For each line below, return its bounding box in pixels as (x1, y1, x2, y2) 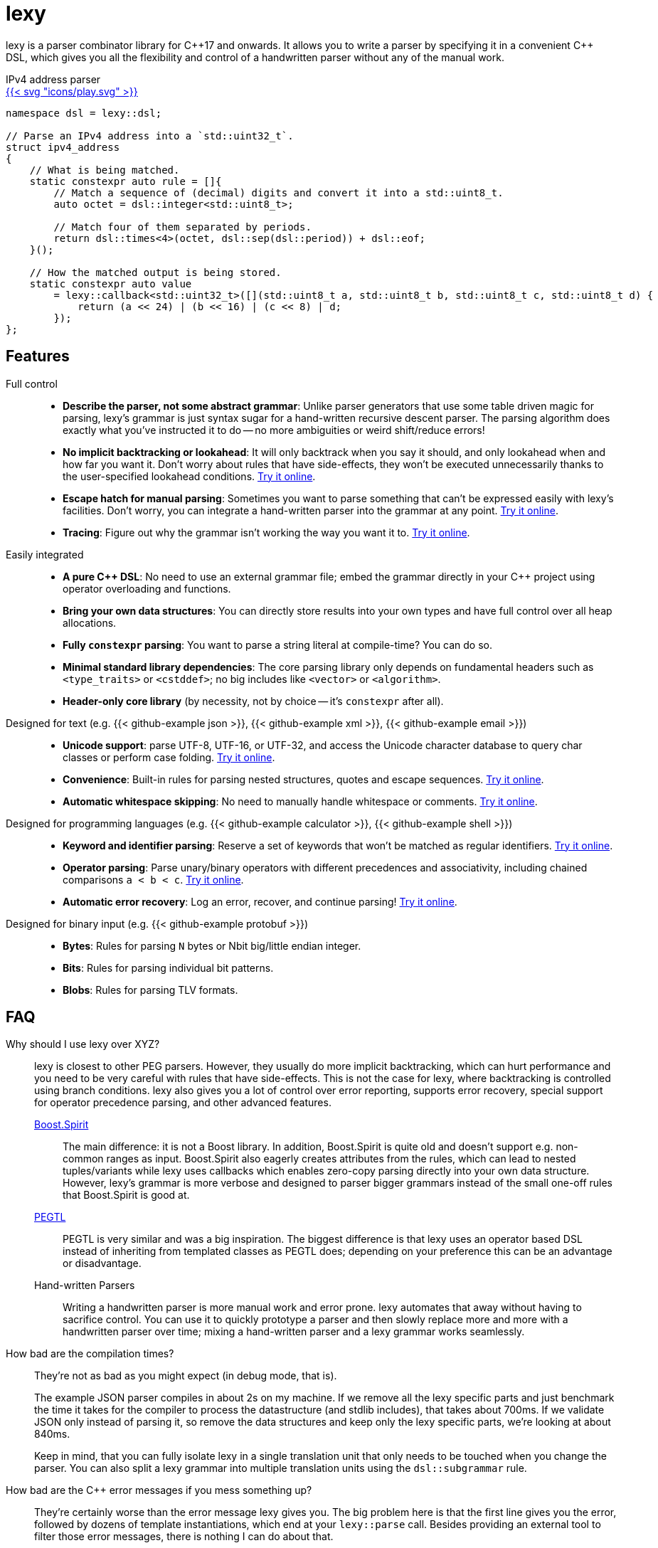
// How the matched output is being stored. (29, 266, 282, 278)
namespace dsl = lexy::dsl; (6, 107, 162, 119)
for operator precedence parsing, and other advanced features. (34, 1096, 331, 1109)
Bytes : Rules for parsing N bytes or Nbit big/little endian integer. (63, 939, 361, 952)
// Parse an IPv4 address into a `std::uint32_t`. (6, 129, 294, 142)
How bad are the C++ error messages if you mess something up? (6, 1484, 312, 1497)
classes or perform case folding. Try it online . (63, 751, 275, 763)
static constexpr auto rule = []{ (29, 175, 222, 187)
